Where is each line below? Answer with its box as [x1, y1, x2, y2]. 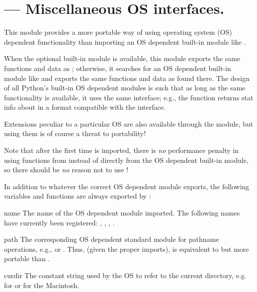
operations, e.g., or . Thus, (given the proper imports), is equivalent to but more [4, 243, 249, 254]
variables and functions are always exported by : [4, 191, 151, 201]
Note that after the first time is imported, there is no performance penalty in [4, 145, 239, 155]
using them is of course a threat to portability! [4, 128, 146, 139]
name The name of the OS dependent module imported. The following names [4, 208, 240, 218]
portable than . [4, 253, 50, 264]
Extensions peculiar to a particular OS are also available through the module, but [4, 118, 254, 129]
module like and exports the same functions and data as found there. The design [4, 73, 250, 83]
